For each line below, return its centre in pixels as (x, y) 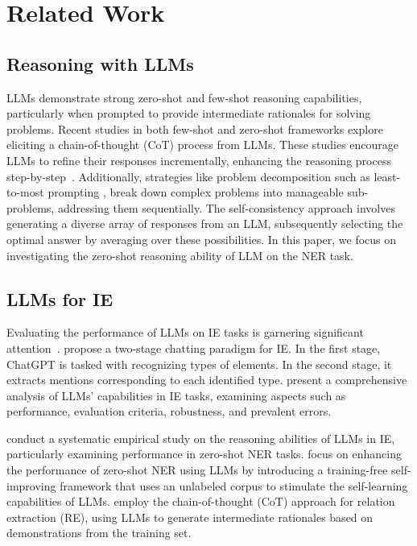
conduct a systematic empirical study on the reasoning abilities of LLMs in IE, (201, 438)
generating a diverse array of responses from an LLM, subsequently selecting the (205, 223)
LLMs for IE (60, 298)
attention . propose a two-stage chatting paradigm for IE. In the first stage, (194, 347)
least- (387, 176)
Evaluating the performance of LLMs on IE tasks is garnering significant (185, 332)
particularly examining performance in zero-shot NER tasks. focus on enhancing (204, 454)
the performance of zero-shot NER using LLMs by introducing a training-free (197, 470)
